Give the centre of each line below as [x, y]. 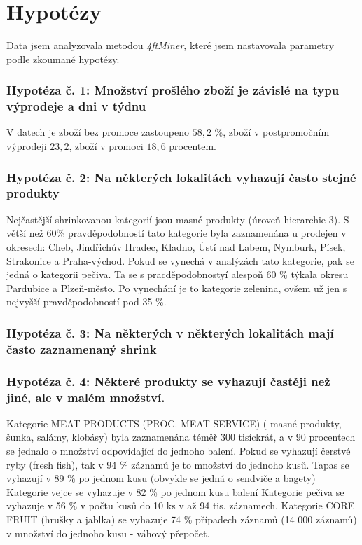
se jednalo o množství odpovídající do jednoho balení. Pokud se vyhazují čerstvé [179, 451]
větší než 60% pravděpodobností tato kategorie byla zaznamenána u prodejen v [176, 233]
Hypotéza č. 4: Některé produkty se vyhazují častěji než [168, 381]
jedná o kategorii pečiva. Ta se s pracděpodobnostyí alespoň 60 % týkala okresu [177, 274]
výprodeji [27, 146]
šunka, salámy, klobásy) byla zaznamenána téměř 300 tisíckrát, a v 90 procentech [181, 437]
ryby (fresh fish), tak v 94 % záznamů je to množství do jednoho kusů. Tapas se [178, 464]
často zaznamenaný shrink [82, 349]
